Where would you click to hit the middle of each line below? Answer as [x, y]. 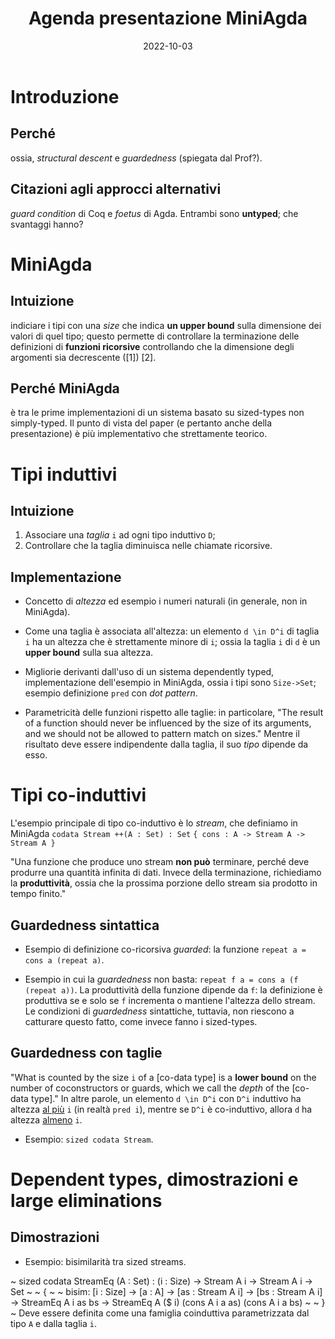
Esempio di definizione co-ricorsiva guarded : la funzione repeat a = [165, 949]
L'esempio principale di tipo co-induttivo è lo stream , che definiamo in [154, 823]
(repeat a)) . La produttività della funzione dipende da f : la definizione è [173, 989]
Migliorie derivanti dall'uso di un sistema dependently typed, [149, 672]
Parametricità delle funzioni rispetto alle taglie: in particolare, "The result [174, 713]
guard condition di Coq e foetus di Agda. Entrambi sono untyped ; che [154, 213]
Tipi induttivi [64, 474]
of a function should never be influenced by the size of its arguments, [168, 723]
